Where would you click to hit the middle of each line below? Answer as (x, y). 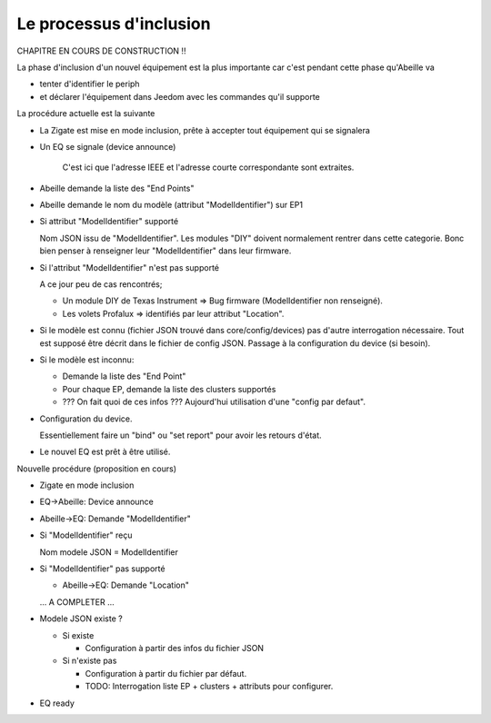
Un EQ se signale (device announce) (108, 146)
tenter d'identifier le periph (90, 84)
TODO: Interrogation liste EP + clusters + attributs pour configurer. (209, 687)
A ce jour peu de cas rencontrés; (101, 284)
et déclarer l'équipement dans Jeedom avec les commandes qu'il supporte (180, 96)
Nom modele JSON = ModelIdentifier (109, 552)
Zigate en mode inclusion (87, 485)
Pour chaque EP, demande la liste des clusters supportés (169, 389)
